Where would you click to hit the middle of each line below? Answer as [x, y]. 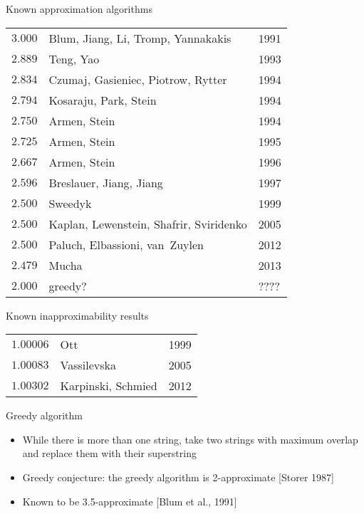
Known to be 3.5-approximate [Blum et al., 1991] [130, 501]
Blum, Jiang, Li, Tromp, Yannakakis [140, 38]
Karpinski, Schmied [109, 386]
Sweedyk [70, 203]
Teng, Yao [74, 58]
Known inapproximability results [77, 315]
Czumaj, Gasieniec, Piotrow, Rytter [138, 79]
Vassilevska [88, 365]
